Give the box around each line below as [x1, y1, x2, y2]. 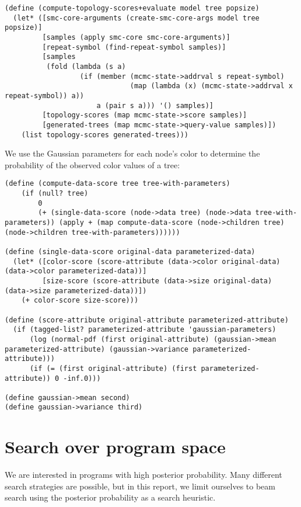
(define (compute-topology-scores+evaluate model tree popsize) [5, 4, 260, 12]
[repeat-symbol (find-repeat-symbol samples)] [42, 43, 226, 51]
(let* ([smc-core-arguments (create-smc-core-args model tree [13, 13, 260, 22]
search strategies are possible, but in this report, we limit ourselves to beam [5, 480, 275, 492]
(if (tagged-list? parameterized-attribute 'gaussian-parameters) [13, 325, 276, 334]
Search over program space [5, 435, 226, 459]
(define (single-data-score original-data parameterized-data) [5, 247, 256, 256]
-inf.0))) [63, 374, 101, 383]
